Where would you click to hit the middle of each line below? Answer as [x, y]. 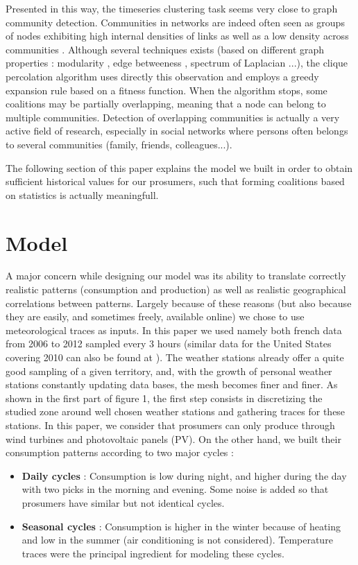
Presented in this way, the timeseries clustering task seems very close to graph [172, 8]
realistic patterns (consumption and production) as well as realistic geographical [176, 289]
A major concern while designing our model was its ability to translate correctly [176, 276]
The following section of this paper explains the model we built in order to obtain [179, 167]
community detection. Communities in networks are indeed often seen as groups [175, 22]
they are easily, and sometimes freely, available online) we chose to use [155, 316]
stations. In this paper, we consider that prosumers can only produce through [170, 425]
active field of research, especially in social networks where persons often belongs [177, 131]
